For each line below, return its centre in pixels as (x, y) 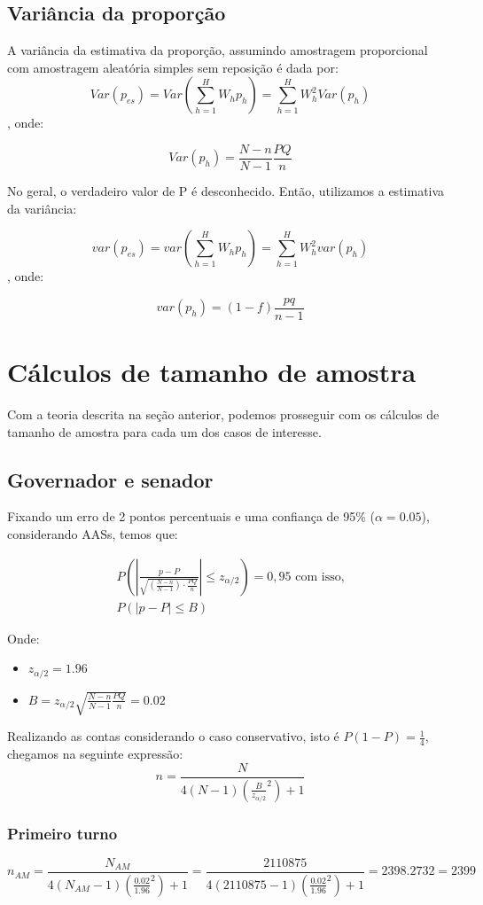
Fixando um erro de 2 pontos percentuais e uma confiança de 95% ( (191, 516)
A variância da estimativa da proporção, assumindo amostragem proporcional (218, 50)
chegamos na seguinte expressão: (95, 754)
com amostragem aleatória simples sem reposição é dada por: (173, 67)
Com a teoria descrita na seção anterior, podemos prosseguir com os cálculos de (223, 414)
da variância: (42, 208)
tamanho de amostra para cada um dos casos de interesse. (164, 431)
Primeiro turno (62, 833)
